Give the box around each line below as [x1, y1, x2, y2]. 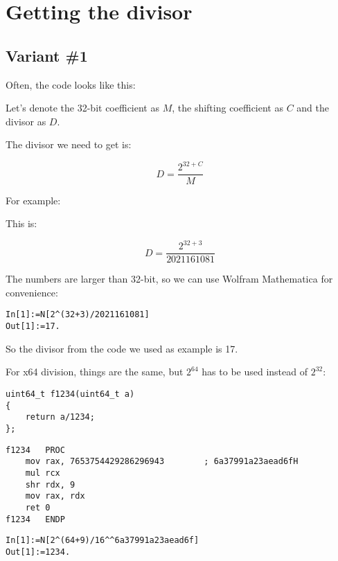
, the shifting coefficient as [172, 100, 283, 115]
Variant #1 [6, 44, 88, 66]
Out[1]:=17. [6, 321, 60, 332]
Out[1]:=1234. [6, 546, 71, 557]
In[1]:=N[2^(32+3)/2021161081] [6, 310, 150, 320]
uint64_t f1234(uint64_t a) [6, 389, 135, 399]
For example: [6, 193, 61, 207]
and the [296, 100, 330, 115]
